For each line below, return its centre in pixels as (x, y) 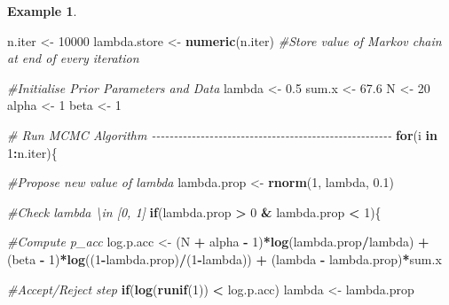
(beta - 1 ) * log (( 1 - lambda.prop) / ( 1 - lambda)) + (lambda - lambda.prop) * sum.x (224, 258)
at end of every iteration (73, 58)
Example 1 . (42, 11)
